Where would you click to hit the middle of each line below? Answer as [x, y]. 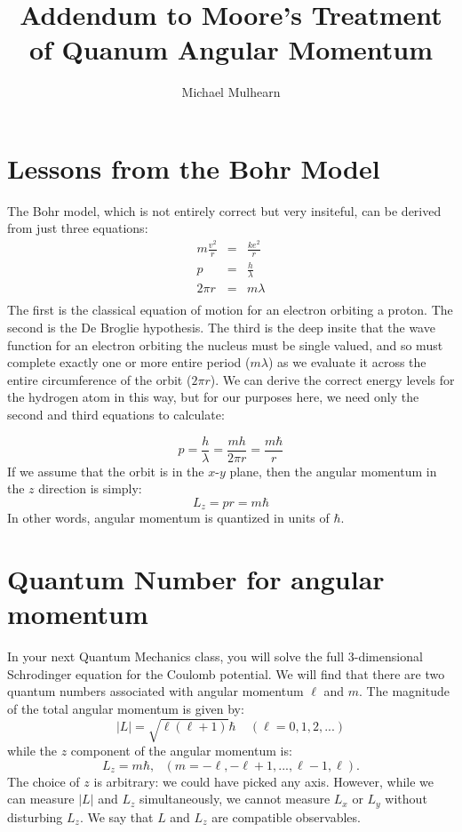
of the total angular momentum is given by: [126, 708]
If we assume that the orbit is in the [106, 471]
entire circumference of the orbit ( [100, 379]
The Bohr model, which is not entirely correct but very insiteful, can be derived [224, 210]
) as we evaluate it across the [347, 362]
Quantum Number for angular [196, 579]
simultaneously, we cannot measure [235, 799]
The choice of [44, 781]
